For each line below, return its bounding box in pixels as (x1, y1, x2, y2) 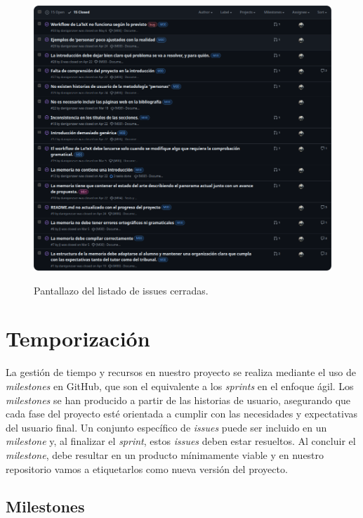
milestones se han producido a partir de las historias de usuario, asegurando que (6, 392, 351, 407)
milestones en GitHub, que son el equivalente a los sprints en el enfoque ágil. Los (6, 378, 354, 393)
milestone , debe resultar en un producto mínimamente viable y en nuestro (6, 447, 324, 462)
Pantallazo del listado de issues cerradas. (34, 283, 209, 297)
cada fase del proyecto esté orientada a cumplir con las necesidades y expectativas (6, 406, 358, 421)
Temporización (6, 324, 150, 353)
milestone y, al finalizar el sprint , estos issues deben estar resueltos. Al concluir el (6, 434, 356, 448)
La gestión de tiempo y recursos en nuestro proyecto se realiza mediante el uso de (6, 365, 356, 380)
